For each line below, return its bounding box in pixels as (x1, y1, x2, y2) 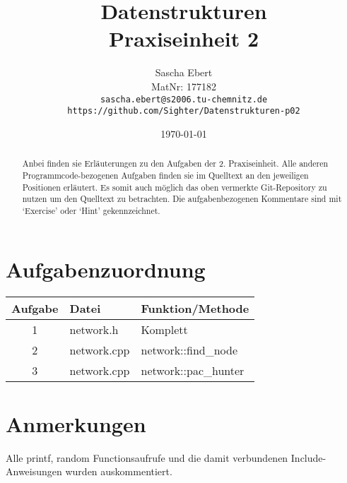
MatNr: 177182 (151, 78, 216, 93)
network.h (69, 321, 119, 338)
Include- (290, 450, 327, 465)
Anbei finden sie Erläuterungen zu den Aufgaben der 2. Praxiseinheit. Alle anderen (22, 157, 329, 169)
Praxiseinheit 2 (108, 24, 259, 53)
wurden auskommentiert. (65, 464, 172, 479)
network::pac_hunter (141, 362, 245, 379)
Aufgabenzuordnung (6, 255, 206, 284)
